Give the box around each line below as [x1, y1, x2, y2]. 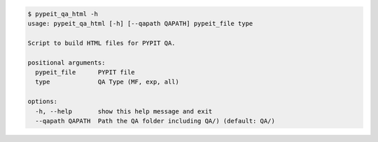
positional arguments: [27, 58, 106, 66]
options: [27, 97, 58, 106]
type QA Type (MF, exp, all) [35, 78, 180, 86]
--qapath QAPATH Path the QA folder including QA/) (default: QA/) [35, 117, 276, 125]
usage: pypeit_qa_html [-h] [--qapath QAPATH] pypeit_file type [27, 19, 253, 27]
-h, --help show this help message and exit [35, 107, 213, 115]
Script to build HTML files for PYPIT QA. [27, 39, 176, 47]
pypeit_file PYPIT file [35, 68, 136, 76]
